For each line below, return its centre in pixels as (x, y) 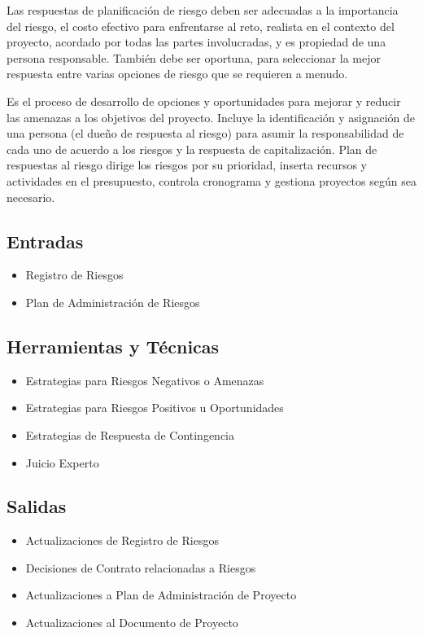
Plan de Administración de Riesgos (113, 302)
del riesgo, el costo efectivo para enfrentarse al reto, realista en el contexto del (201, 26)
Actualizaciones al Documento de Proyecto (132, 623)
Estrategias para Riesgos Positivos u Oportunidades (155, 408)
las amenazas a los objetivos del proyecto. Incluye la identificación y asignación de (211, 117)
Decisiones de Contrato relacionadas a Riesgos (141, 567)
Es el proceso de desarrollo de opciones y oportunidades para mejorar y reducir (204, 101)
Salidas (37, 506)
